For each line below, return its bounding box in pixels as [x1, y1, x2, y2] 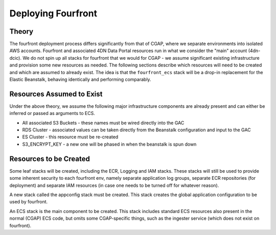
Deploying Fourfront [9, 8, 97, 19]
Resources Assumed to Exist [9, 89, 103, 98]
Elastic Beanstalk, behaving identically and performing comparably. [9, 77, 151, 83]
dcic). [9, 55, 21, 61]
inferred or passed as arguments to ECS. [9, 110, 96, 116]
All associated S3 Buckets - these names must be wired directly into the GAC [22, 120, 185, 126]
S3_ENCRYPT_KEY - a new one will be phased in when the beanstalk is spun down [22, 141, 197, 147]
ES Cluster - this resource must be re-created [22, 134, 119, 140]
